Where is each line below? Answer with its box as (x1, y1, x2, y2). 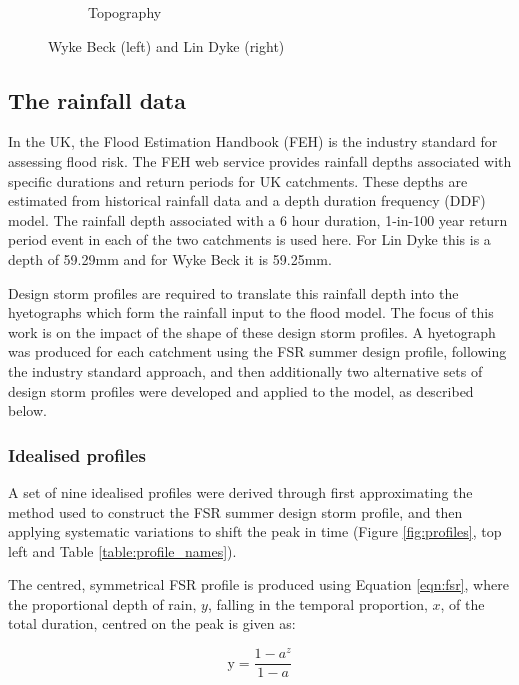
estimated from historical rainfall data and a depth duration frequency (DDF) (8, 190, 486, 211)
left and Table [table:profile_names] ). (8, 540, 237, 561)
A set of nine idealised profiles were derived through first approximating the (8, 481, 473, 502)
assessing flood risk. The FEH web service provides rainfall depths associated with (8, 150, 512, 171)
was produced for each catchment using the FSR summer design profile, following (8, 341, 507, 362)
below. (8, 400, 47, 421)
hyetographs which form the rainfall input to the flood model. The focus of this (8, 302, 494, 323)
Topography (88, 2, 162, 22)
